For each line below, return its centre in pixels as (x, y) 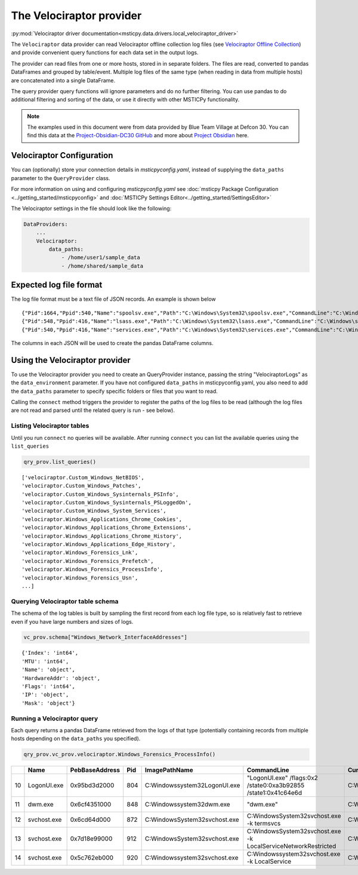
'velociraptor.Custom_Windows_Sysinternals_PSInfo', (100, 494)
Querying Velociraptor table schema (65, 601)
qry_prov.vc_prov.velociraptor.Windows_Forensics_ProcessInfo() (120, 754)
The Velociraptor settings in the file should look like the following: (91, 208)
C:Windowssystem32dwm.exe (187, 805)
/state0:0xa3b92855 (275, 785)
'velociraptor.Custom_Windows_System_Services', (94, 511)
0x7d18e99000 (91, 839)
